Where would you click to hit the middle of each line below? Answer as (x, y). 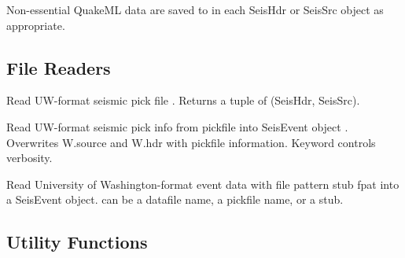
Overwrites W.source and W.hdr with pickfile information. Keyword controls (191, 142)
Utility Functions (77, 242)
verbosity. (29, 158)
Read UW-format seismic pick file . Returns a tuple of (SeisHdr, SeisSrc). (183, 100)
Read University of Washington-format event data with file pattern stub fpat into (203, 184)
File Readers (59, 67)
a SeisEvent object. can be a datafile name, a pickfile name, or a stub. (175, 199)
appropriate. (36, 25)
